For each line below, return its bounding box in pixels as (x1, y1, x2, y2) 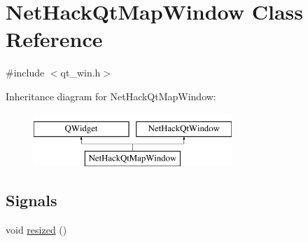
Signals (6, 189, 57, 211)
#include (6, 65, 45, 80)
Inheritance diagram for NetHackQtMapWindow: (6, 88, 216, 103)
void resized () (6, 222, 67, 236)
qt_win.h (60, 65, 101, 80)
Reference (6, 25, 103, 53)
